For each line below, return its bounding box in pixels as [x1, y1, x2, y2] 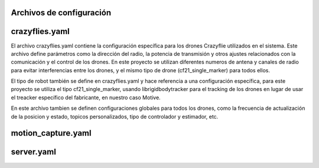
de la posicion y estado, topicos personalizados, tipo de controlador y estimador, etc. [11, 113, 219, 120]
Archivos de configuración [11, 8, 112, 18]
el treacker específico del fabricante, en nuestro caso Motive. [11, 94, 161, 101]
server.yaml [11, 147, 56, 157]
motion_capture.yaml [11, 128, 92, 138]
